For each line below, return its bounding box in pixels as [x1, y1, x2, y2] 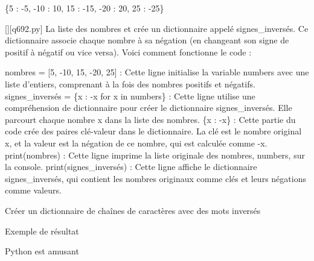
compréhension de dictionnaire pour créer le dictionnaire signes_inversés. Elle [5, 101, 292, 114]
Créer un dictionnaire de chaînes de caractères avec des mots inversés [5, 204, 261, 216]
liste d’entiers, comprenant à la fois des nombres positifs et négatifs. [5, 77, 255, 90]
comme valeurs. [5, 184, 62, 197]
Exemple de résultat [5, 224, 79, 237]
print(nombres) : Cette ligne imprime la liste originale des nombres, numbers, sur [5, 148, 305, 161]
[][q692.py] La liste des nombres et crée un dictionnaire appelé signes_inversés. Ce [5, 22, 309, 34]
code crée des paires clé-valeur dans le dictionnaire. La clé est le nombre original [5, 125, 302, 137]
